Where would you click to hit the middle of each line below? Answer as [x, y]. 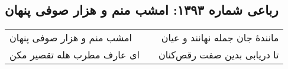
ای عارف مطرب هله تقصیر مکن [75, 55]
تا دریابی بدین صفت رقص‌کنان [219, 55]
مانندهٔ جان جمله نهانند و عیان [220, 38]
